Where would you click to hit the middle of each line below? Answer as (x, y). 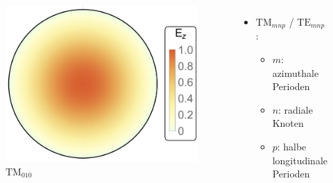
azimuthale (296, 72)
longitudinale (300, 160)
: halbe (292, 147)
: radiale (296, 109)
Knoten (288, 123)
